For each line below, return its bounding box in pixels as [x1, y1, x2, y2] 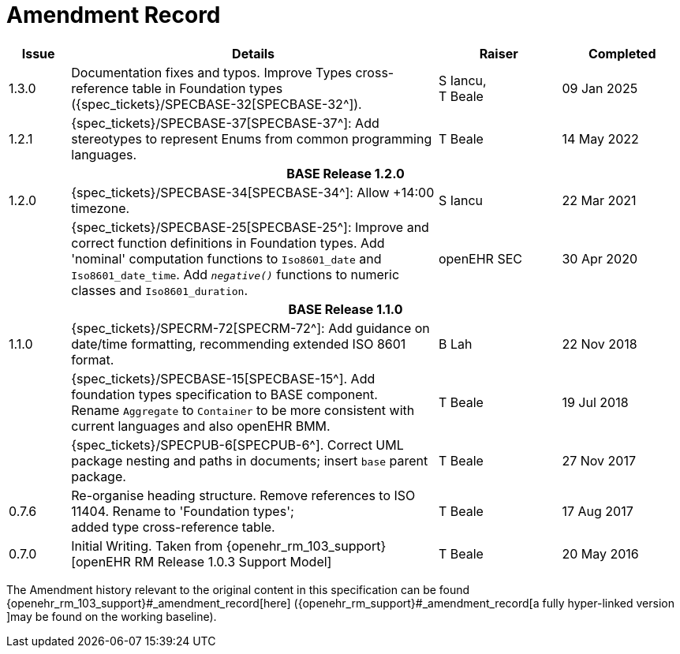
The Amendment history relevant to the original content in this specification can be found [6, 582, 470, 596]
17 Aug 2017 [562, 503, 633, 519]
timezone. [71, 200, 130, 216]
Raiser [479, 45, 518, 62]
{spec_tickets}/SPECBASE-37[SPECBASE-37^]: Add [71, 114, 379, 131]
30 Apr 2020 [562, 250, 637, 267]
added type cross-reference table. [71, 518, 275, 535]
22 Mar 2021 [562, 192, 637, 208]
